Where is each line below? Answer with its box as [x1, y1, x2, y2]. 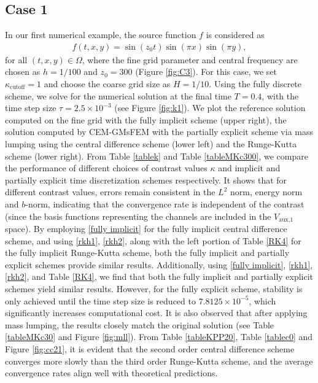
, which [249, 294, 276, 307]
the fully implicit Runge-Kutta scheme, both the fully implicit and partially [5, 246, 290, 259]
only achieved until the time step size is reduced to [5, 294, 196, 307]
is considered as [206, 28, 265, 41]
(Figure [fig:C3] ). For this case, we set [135, 65, 277, 78]
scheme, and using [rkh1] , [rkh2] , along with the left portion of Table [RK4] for [5, 234, 301, 247]
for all [5, 53, 28, 66]
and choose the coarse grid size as [44, 77, 171, 90]
